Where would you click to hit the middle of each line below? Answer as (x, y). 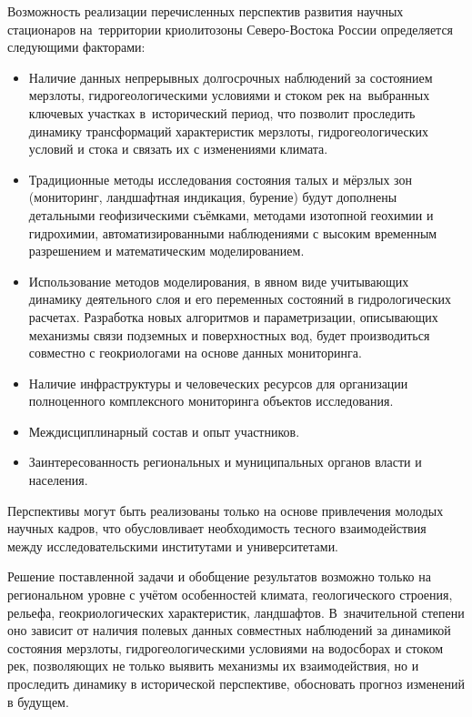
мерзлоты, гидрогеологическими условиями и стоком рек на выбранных (229, 95)
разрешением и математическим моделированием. (166, 251)
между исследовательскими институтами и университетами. (173, 545)
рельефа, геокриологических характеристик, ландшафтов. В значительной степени (236, 612)
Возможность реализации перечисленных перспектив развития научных (206, 11)
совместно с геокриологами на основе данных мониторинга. (195, 353)
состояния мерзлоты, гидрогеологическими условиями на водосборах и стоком (225, 647)
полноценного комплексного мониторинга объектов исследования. (211, 401)
